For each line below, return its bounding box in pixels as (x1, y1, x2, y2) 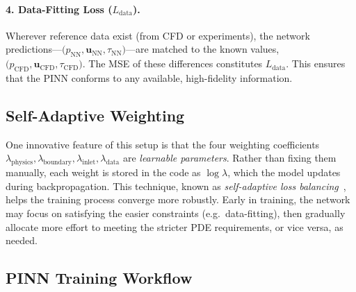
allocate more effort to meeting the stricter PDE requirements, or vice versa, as (6, 219, 343, 234)
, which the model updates (227, 165, 341, 180)
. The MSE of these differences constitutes (82, 56, 263, 71)
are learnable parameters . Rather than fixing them (122, 151, 337, 165)
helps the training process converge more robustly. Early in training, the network (6, 192, 350, 207)
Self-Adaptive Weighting (6, 104, 185, 126)
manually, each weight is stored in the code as (6, 165, 201, 180)
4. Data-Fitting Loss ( (6, 1, 113, 16)
